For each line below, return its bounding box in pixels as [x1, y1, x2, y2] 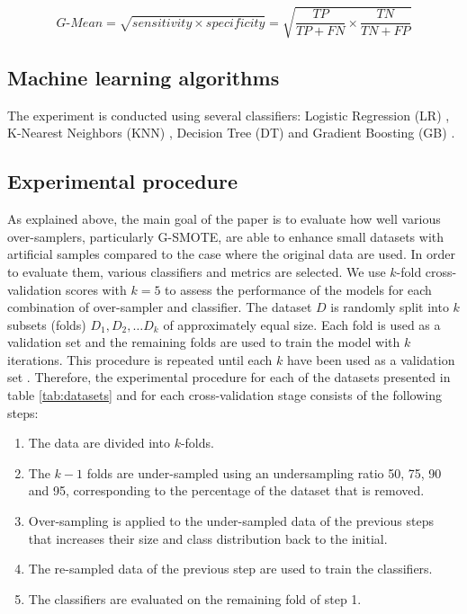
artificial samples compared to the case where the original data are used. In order [7, 245, 455, 263]
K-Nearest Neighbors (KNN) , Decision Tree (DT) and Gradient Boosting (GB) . [7, 123, 455, 142]
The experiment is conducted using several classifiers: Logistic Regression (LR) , [7, 105, 450, 124]
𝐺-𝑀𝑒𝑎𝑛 [56, 16, 103, 30]
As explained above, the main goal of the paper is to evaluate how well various [7, 209, 441, 228]
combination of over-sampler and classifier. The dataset [7, 298, 312, 316]
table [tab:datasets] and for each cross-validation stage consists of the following [7, 386, 442, 405]
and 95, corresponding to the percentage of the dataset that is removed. [28, 481, 425, 500]
